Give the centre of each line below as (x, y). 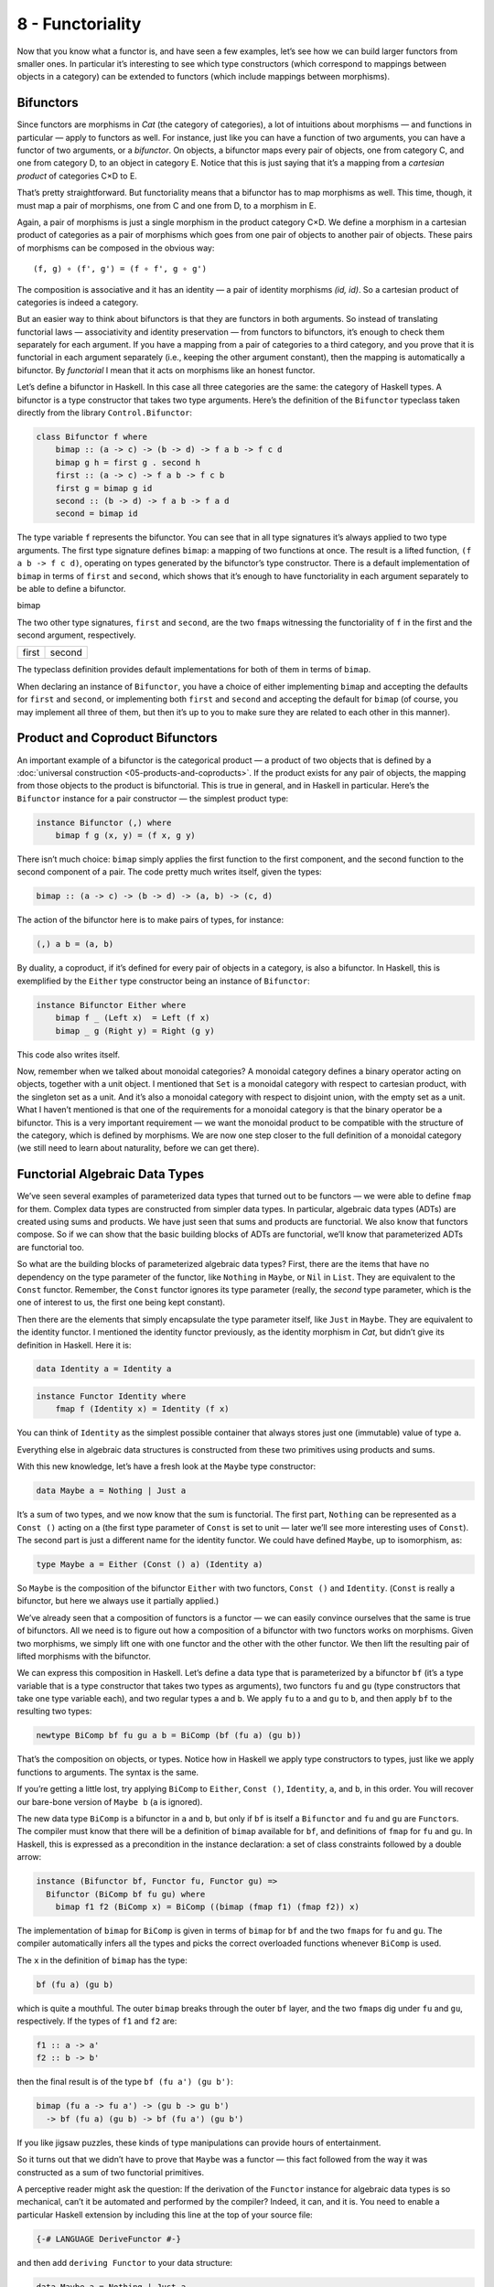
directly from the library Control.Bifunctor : (104, 413)
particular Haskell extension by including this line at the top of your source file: (165, 2215)
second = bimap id (97, 514)
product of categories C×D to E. (77, 176)
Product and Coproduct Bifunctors (118, 738)
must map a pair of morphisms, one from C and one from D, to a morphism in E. (166, 205)
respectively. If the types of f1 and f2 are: (97, 2021)
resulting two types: (54, 1712)
